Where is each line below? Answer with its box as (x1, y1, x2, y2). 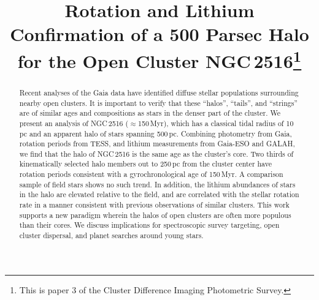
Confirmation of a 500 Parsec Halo (10, 21, 309, 47)
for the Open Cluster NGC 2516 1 (17, 45, 302, 73)
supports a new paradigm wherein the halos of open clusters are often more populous (19, 209, 291, 220)
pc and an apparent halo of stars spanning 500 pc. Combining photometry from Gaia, (19, 128, 292, 138)
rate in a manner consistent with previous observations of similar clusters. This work (19, 200, 290, 210)
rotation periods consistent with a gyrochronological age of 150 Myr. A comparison (19, 169, 283, 179)
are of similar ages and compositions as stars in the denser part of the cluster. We (19, 108, 280, 118)
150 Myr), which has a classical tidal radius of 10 (138, 118, 294, 128)
